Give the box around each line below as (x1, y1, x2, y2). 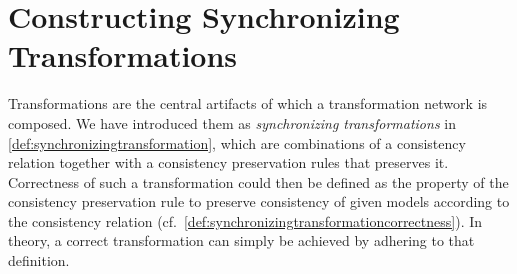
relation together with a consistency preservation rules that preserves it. (8, 152, 449, 173)
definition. (8, 250, 70, 271)
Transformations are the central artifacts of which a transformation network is (8, 93, 488, 114)
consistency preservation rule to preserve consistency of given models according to (8, 191, 510, 212)
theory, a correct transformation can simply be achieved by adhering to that (8, 230, 475, 251)
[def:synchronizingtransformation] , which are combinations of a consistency (8, 132, 466, 153)
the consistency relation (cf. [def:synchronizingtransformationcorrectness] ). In (8, 210, 483, 231)
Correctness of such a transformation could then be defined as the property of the (8, 171, 509, 192)
